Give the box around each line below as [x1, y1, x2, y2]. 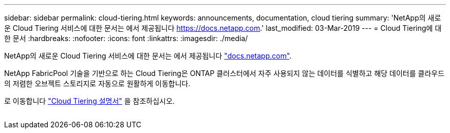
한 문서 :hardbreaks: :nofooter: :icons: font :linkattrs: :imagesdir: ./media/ [4, 34, 248, 43]
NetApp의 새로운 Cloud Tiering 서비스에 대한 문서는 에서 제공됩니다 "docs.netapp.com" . [4, 51, 292, 60]
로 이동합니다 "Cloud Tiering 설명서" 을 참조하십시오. [4, 97, 175, 105]
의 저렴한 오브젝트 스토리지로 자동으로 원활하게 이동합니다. [4, 79, 191, 88]
